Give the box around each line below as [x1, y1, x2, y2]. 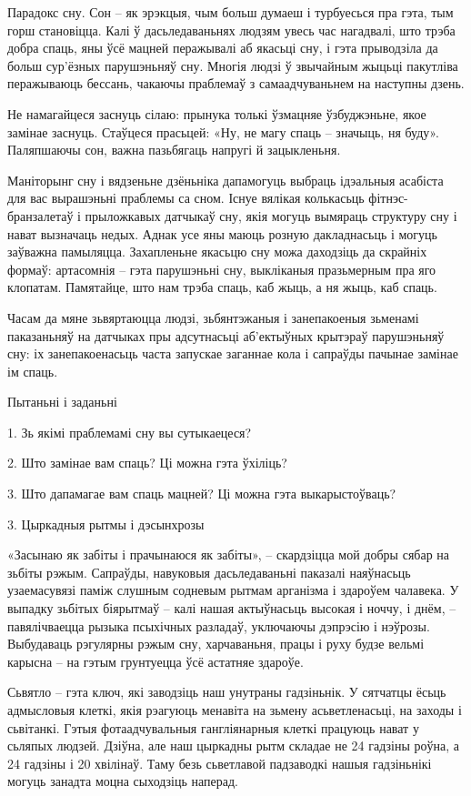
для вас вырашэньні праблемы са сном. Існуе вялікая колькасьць [7, 188, 365, 207]
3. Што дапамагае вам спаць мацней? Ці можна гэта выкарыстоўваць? [7, 484, 396, 503]
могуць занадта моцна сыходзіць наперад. [7, 771, 238, 791]
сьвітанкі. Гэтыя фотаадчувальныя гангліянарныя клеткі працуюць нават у [7, 718, 419, 737]
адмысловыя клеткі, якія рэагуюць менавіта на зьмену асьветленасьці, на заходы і [7, 700, 462, 719]
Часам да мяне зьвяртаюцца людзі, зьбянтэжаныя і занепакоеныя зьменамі [7, 307, 419, 327]
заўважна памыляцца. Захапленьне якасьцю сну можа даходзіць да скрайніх [7, 242, 427, 261]
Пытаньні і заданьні [7, 392, 117, 411]
